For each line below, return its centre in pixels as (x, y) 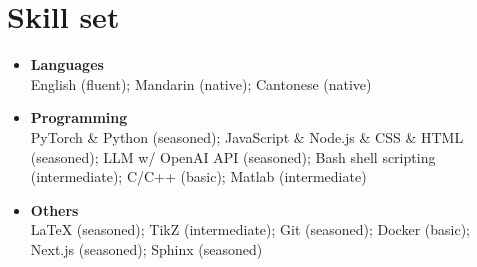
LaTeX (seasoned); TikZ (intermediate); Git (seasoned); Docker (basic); (250, 229)
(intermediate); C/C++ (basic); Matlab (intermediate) (198, 176)
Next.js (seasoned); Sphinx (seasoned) (146, 248)
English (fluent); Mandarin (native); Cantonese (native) (201, 83)
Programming (79, 117)
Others (54, 209)
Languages (67, 64)
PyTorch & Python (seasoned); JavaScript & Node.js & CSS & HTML (247, 136)
